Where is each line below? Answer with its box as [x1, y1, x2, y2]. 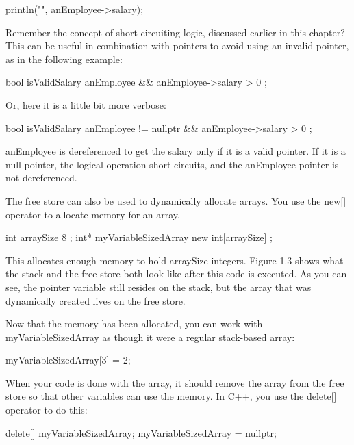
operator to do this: [5, 403, 88, 417]
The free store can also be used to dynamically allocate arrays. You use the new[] [5, 193, 346, 207]
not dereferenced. [5, 170, 77, 185]
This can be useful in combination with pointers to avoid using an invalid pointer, [5, 38, 349, 53]
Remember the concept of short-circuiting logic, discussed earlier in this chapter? [5, 25, 345, 39]
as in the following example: [5, 51, 123, 66]
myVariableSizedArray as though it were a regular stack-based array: [5, 329, 295, 344]
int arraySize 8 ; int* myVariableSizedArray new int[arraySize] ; [5, 230, 273, 244]
